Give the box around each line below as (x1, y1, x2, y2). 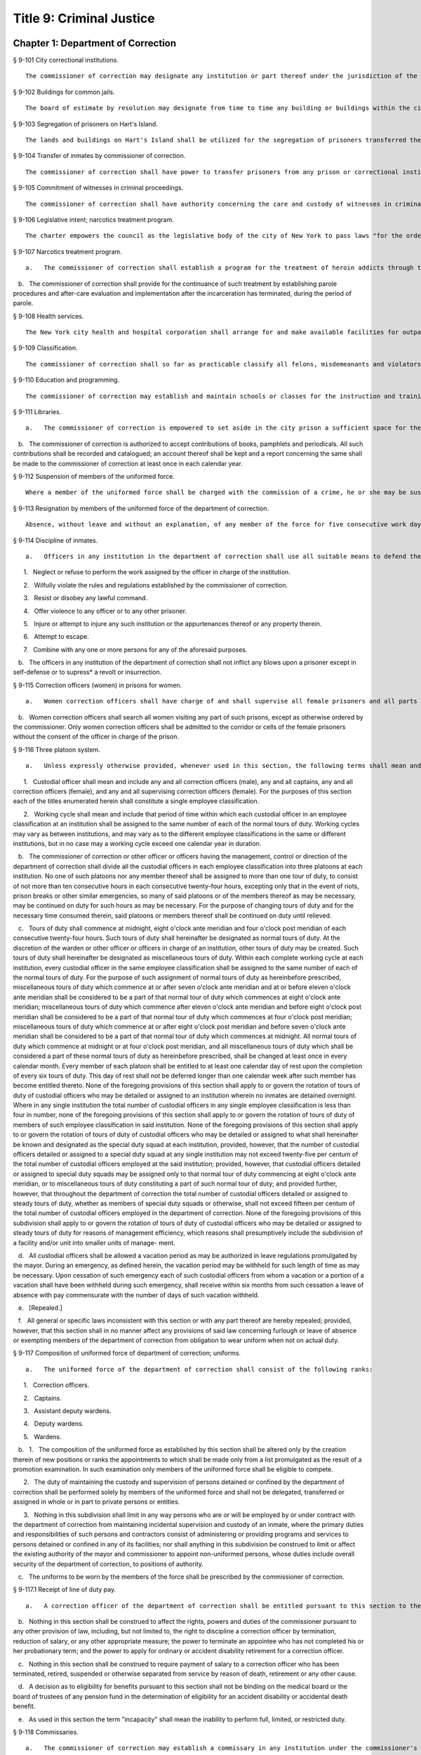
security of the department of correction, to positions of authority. (13, 1559, 203, 1568)
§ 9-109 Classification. (13, 344, 79, 352)
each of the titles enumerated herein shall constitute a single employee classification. (13, 797, 260, 805)
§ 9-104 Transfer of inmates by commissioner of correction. (13, 152, 186, 160)
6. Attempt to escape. (23, 633, 89, 641)
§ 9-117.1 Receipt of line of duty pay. (13, 1585, 116, 1594)
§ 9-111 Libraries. (13, 408, 62, 416)
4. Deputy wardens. (23, 1419, 84, 1428)
